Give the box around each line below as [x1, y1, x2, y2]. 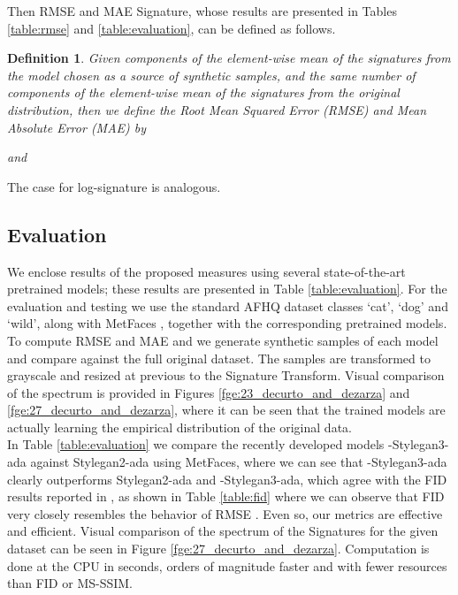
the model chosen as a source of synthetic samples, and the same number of [7, 65, 416, 84]
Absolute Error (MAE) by [7, 118, 147, 136]
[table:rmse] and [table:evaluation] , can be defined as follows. [7, 19, 336, 37]
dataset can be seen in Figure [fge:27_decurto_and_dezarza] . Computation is [7, 539, 430, 558]
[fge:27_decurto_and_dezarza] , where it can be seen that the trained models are [7, 400, 446, 419]
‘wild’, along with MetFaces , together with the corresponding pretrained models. [7, 314, 447, 332]
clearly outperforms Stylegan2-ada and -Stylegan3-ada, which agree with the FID [7, 469, 447, 488]
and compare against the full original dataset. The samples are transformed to [7, 348, 431, 367]
